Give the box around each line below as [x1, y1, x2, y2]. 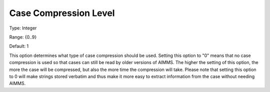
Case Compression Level [9, 7, 115, 18]
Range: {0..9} [9, 34, 37, 40]
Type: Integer [9, 25, 37, 31]
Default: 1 [9, 43, 29, 49]
